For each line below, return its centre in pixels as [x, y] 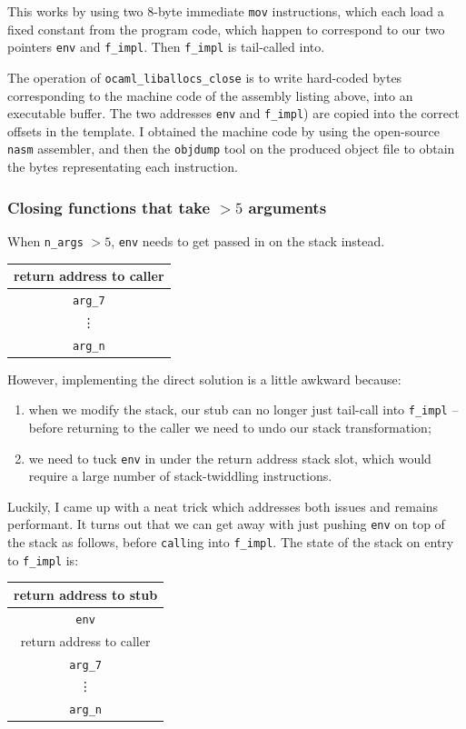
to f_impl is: [43, 559]
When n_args [45, 240]
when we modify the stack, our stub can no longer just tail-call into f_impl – [243, 409]
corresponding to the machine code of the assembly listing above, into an [210, 95]
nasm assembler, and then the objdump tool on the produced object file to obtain [231, 149]
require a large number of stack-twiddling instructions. [180, 476]
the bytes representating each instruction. [123, 167]
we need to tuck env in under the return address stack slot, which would [230, 458]
